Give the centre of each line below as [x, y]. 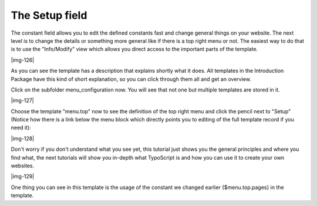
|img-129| [23, 177]
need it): [21, 128]
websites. [23, 166]
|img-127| [23, 100]
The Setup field [49, 15]
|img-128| [23, 139]
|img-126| [23, 60]
